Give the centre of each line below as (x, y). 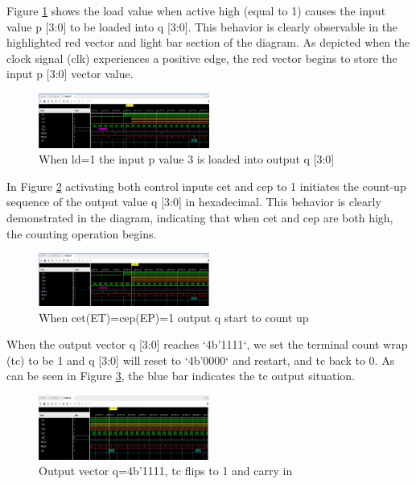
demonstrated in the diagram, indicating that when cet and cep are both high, (200, 218)
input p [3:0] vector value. (70, 74)
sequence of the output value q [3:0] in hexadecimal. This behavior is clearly (194, 202)
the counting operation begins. (82, 233)
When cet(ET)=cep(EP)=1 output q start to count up (174, 317)
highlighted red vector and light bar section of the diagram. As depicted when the (208, 42)
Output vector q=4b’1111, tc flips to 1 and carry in (166, 471)
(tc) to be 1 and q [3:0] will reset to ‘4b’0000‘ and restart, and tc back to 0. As (201, 360)
